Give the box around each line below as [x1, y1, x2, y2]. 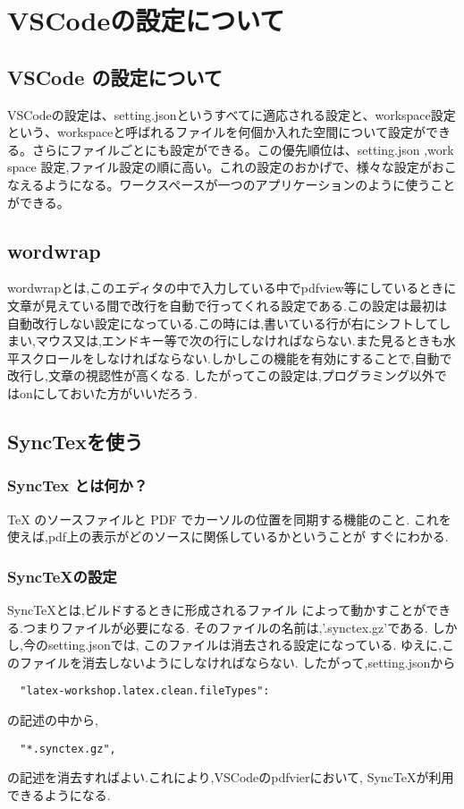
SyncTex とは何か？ [7, 474, 148, 497]
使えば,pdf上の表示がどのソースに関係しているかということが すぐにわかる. [7, 527, 449, 546]
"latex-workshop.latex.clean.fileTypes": [20, 685, 270, 698]
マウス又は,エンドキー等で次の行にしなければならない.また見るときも [35, 331, 443, 350]
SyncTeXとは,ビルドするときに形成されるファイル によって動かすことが [7, 600, 426, 618]
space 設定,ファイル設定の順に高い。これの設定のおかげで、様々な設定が [7, 158, 432, 176]
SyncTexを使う [7, 427, 143, 455]
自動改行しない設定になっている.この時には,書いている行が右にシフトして [7, 313, 439, 332]
